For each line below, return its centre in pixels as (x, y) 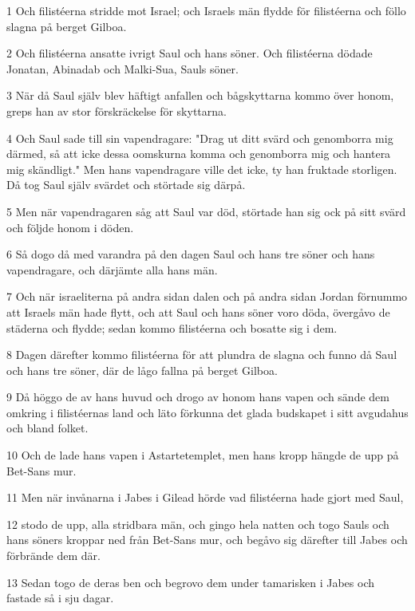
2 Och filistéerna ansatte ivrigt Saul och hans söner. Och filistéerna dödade (190, 53)
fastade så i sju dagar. (60, 598)
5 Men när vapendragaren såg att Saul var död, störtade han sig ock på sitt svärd (206, 211)
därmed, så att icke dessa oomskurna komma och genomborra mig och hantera (199, 154)
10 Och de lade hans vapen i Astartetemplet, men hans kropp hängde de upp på (203, 455)
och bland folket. (47, 428)
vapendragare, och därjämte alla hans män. (112, 269)
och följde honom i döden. (70, 227)
